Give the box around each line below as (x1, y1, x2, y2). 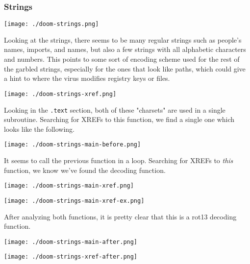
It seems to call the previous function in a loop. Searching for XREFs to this (4, 155, 233, 165)
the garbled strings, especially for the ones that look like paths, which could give (4, 63, 246, 73)
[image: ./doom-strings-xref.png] (4, 90, 117, 97)
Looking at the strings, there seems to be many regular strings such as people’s (4, 34, 242, 45)
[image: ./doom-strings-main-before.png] (4, 141, 141, 148)
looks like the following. (4, 123, 75, 134)
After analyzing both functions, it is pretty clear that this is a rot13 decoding (4, 211, 237, 221)
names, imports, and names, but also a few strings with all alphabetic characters (4, 44, 246, 54)
